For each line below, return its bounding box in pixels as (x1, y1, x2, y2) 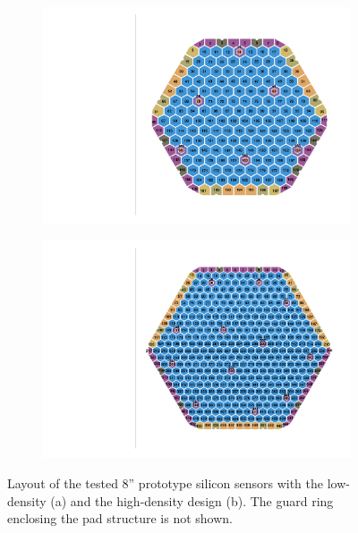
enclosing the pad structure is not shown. (7, 509, 233, 528)
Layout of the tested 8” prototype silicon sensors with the (7, 473, 323, 492)
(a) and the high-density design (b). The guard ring (50, 491, 334, 510)
